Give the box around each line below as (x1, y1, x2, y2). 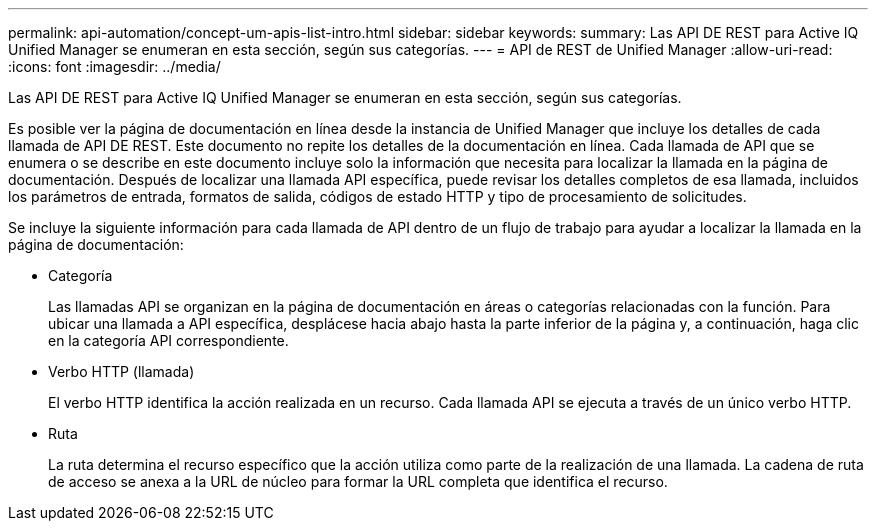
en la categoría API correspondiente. (48, 332, 289, 349)
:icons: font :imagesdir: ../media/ (8, 58, 221, 75)
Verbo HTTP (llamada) (48, 363, 195, 380)
